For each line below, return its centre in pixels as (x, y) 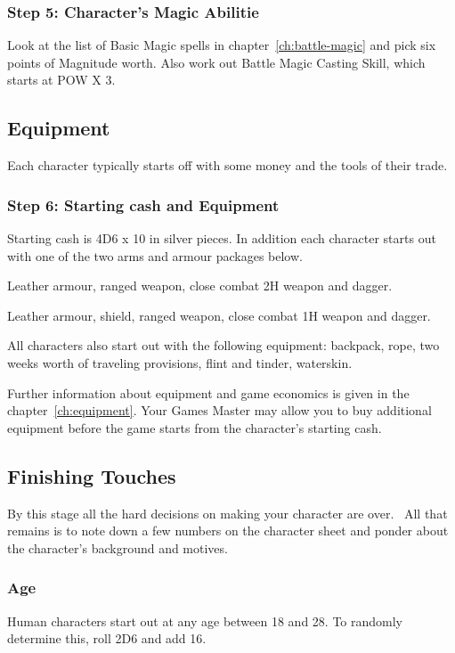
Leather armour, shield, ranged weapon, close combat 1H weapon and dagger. (219, 315)
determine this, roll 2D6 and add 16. (107, 638)
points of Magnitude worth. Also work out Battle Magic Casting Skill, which (216, 62)
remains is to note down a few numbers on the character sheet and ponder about (228, 531)
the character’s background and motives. (118, 547)
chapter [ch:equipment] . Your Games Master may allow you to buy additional (219, 410)
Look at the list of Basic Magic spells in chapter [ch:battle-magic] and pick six (222, 45)
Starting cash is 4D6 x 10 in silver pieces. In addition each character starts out (222, 238)
